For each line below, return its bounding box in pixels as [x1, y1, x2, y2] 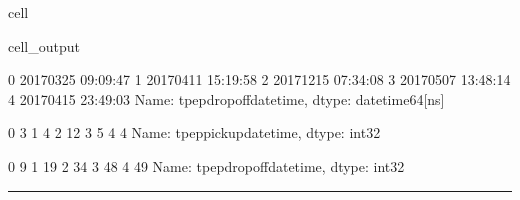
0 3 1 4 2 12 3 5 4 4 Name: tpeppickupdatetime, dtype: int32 [8, 122, 381, 143]
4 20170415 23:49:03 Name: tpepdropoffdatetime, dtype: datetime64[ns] [8, 88, 445, 109]
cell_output [8, 35, 80, 56]
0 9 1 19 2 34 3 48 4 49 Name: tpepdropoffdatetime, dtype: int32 [8, 155, 405, 176]
